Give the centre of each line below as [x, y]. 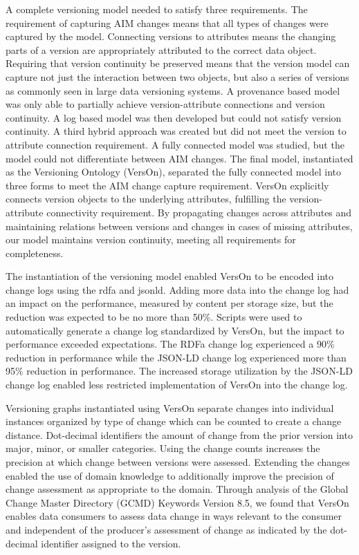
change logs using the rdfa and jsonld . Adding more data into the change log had [177, 289]
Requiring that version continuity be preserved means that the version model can [178, 63]
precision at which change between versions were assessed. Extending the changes [178, 462]
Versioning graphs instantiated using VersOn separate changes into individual [170, 407]
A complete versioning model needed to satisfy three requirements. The [157, 9]
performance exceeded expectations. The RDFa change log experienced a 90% [170, 344]
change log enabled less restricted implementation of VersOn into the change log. [177, 385]
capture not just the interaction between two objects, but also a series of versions [177, 76]
